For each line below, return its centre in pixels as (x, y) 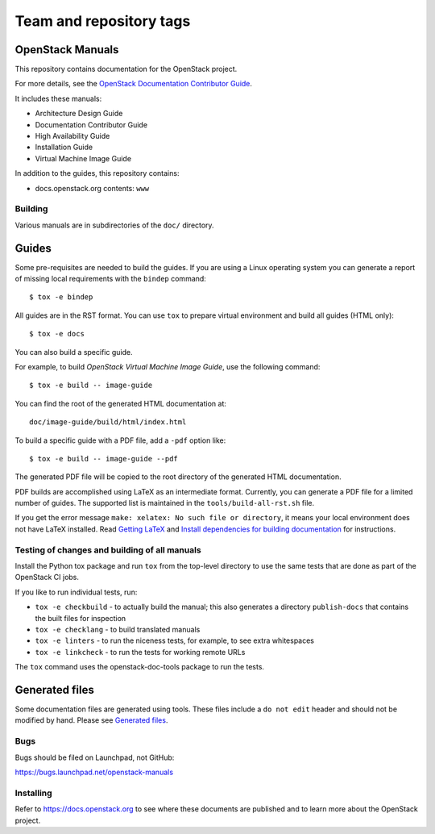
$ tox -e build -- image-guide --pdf (104, 459)
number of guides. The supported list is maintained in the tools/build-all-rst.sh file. (164, 503)
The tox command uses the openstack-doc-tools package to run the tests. (140, 667)
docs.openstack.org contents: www (92, 188)
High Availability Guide (72, 136)
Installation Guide (64, 147)
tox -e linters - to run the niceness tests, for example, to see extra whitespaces (174, 640)
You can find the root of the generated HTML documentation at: (121, 403)
